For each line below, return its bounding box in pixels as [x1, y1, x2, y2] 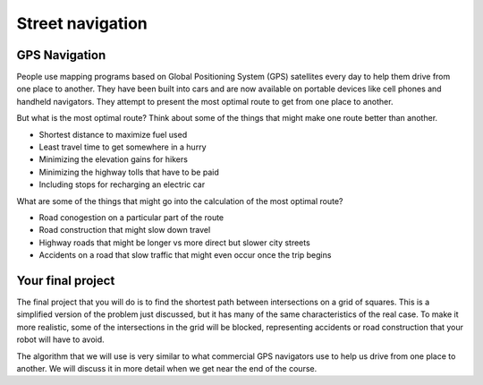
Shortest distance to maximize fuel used [38, 129, 188, 140]
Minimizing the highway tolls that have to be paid [38, 167, 219, 177]
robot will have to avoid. [16, 334, 105, 345]
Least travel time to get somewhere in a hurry [38, 141, 207, 152]
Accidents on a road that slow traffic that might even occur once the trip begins [38, 250, 332, 261]
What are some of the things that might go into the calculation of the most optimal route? [16, 195, 343, 206]
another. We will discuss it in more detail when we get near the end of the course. [16, 364, 318, 373]
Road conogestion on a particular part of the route [38, 211, 225, 223]
